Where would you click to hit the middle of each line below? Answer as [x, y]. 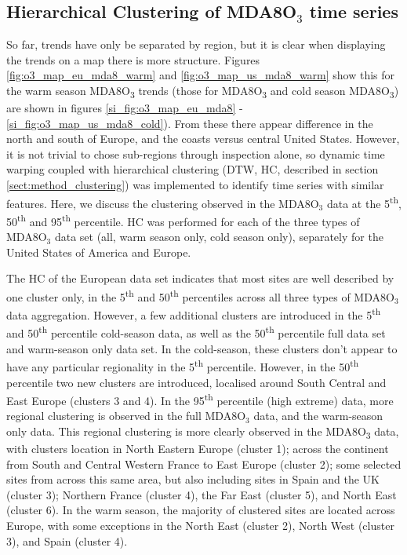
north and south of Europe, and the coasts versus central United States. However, [203, 139]
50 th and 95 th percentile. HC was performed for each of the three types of [183, 220]
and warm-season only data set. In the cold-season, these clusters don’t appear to [202, 348]
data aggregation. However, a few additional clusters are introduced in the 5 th [194, 314]
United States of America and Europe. [99, 252]
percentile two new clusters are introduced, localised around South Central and [196, 382]
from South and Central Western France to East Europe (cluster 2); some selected [204, 464]
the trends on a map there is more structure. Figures [133, 59]
